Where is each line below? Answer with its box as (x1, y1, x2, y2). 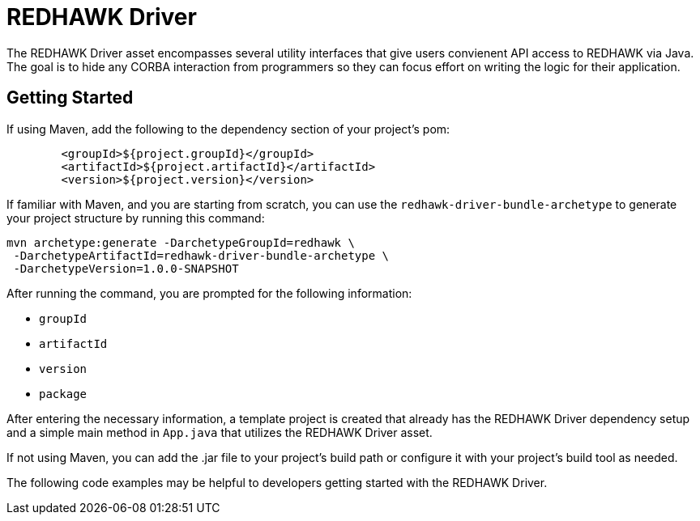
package (39, 387, 87, 400)
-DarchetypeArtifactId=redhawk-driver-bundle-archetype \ (13, 248, 390, 262)
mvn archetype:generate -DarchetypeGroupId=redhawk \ (6, 235, 355, 249)
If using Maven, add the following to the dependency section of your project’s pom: (6, 121, 450, 136)
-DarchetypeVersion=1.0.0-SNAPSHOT (13, 261, 239, 275)
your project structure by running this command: (6, 210, 265, 225)
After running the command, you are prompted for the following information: (6, 286, 412, 300)
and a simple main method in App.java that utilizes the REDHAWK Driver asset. (6, 425, 433, 439)
